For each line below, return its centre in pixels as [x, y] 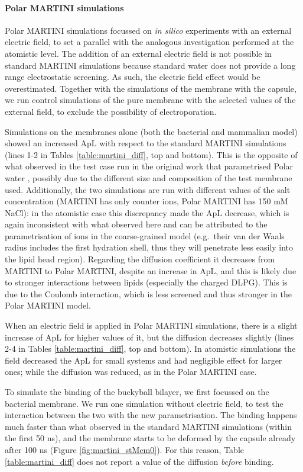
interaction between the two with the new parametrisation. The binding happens [151, 415]
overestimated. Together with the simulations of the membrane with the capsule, [151, 88]
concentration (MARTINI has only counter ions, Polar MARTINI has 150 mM [146, 201]
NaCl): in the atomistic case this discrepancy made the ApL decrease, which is [147, 212]
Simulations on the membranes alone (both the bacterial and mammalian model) [151, 131]
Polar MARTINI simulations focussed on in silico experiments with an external [148, 30]
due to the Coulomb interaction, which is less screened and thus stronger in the [148, 293]
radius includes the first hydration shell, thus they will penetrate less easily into [149, 247]
